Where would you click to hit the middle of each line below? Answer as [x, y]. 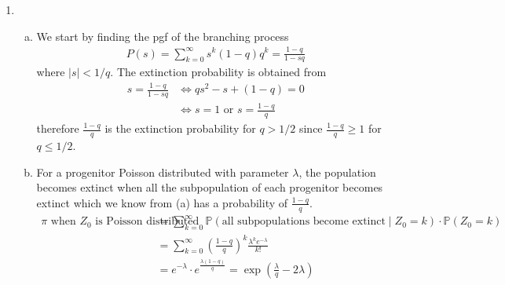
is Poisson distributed [147, 222]
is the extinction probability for [180, 128]
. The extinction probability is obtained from [218, 72]
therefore [58, 128]
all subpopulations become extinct [304, 222]
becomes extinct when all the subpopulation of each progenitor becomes [210, 187]
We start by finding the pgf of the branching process [163, 36]
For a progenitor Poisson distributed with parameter [163, 172]
